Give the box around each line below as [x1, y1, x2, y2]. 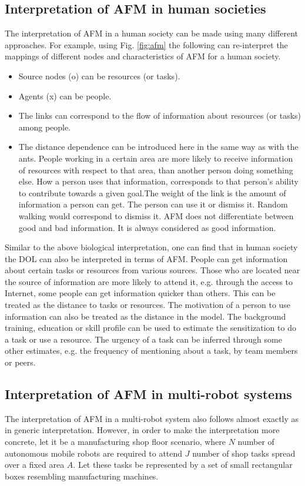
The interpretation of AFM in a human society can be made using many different [5, 27, 299, 39]
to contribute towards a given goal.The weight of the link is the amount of [18, 186, 286, 199]
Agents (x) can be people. [18, 89, 112, 102]
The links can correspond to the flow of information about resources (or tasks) [18, 109, 301, 122]
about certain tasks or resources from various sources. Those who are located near [5, 264, 300, 276]
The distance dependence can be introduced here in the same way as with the [18, 140, 299, 153]
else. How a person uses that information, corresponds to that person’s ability [18, 175, 299, 187]
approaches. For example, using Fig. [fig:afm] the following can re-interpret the [5, 38, 288, 51]
